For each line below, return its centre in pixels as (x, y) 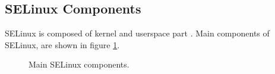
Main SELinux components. (79, 64)
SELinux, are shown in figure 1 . (62, 44)
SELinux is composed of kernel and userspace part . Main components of (137, 33)
